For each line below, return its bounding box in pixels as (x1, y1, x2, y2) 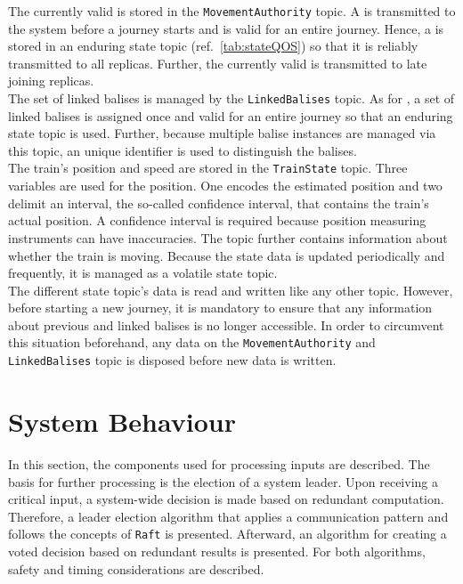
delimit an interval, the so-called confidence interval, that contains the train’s (8, 193, 429, 212)
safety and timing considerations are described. (8, 559, 264, 578)
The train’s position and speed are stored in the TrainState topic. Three (8, 158, 408, 177)
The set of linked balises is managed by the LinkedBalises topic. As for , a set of (8, 89, 455, 108)
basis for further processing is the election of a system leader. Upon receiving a (8, 472, 438, 491)
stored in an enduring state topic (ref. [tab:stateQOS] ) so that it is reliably (8, 36, 418, 55)
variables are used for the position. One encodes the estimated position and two (8, 176, 443, 195)
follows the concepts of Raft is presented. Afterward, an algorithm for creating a (8, 524, 447, 543)
